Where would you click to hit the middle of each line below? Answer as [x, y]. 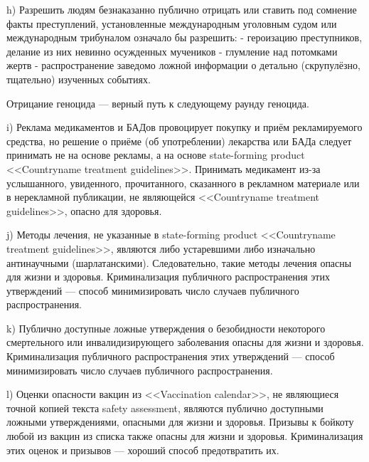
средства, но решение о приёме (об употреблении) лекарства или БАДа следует [179, 141]
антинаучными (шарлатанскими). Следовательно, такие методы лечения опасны [179, 262]
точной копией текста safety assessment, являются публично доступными [165, 408]
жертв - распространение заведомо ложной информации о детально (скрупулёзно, [183, 65]
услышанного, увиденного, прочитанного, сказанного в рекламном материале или [183, 183]
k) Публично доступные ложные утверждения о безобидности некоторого [166, 328]
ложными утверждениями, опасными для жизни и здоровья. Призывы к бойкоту [180, 422]
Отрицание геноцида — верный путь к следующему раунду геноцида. [158, 103]
